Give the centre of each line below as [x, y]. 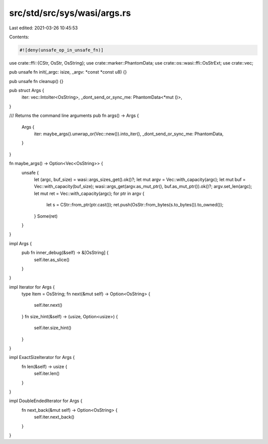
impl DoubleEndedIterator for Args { [46, 401]
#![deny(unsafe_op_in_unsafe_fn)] [62, 50]
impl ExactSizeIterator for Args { [42, 357]
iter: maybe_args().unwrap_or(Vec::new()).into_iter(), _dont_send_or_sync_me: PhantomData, [129, 134]
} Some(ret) [46, 216]
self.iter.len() [47, 373]
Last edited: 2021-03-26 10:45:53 [43, 28]
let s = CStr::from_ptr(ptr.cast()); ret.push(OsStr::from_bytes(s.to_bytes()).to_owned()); [135, 205]
